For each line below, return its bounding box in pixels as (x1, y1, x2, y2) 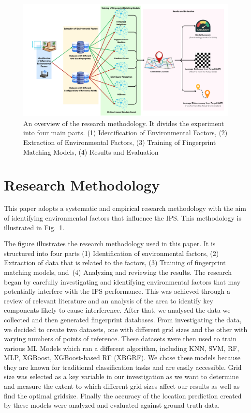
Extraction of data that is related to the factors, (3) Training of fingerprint (4, 257, 226, 268)
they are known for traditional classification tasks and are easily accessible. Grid (4, 362, 242, 372)
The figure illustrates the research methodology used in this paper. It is (4, 238, 216, 249)
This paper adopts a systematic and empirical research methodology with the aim (4, 203, 247, 213)
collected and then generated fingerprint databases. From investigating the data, (4, 314, 242, 324)
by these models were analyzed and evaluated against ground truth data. (4, 400, 220, 410)
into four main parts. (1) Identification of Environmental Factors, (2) (23, 127, 228, 138)
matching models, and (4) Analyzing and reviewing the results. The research (4, 267, 232, 277)
